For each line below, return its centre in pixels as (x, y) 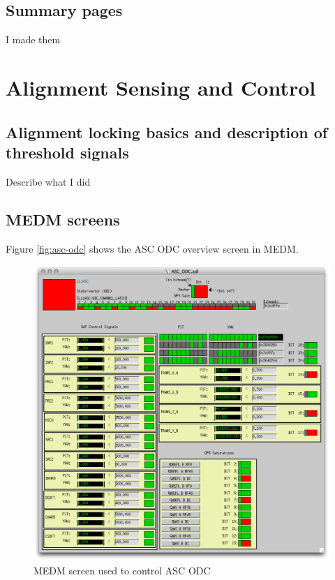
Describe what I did (48, 181)
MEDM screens (63, 219)
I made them (33, 39)
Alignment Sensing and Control (161, 87)
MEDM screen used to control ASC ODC (122, 570)
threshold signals (67, 152)
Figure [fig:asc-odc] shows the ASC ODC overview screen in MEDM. (152, 248)
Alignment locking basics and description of (167, 132)
